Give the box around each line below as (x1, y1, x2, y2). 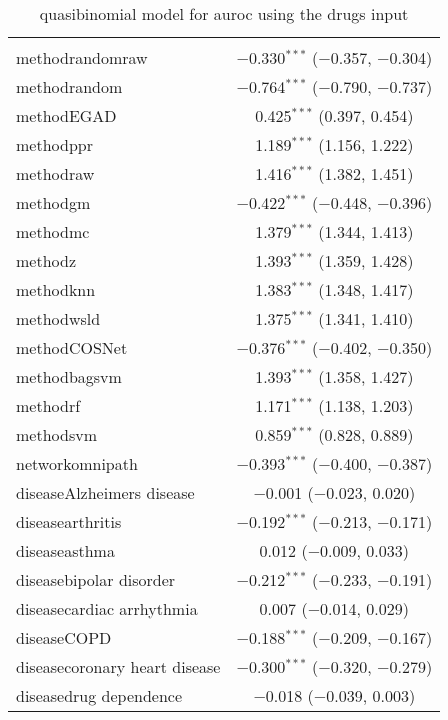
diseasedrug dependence (16, 684, 183, 707)
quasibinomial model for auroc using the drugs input (39, 2, 409, 25)
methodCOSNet (16, 336, 128, 359)
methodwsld (16, 307, 101, 330)
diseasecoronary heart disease (16, 655, 221, 678)
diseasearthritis (16, 510, 122, 533)
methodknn (16, 278, 96, 301)
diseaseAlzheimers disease (16, 481, 195, 504)
